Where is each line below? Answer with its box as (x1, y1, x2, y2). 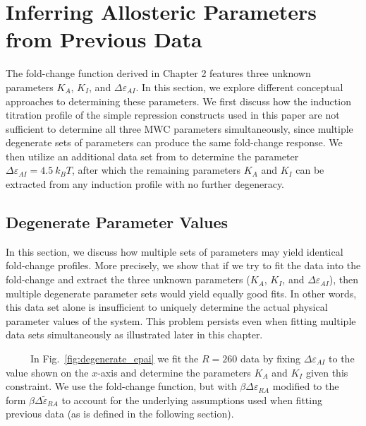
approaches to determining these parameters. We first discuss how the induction (6, 93, 351, 108)
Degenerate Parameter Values (6, 211, 228, 233)
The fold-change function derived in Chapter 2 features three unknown (6, 66, 311, 81)
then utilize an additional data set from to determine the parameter (6, 148, 299, 163)
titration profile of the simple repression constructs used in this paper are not (6, 107, 340, 122)
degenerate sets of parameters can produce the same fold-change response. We (6, 135, 343, 150)
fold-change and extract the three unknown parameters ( (6, 272, 250, 287)
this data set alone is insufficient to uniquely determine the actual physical (6, 300, 328, 314)
